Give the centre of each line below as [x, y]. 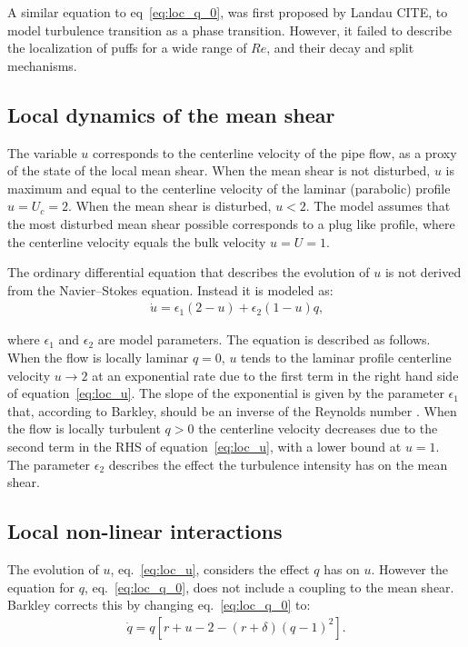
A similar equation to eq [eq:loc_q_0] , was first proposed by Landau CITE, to [228, 12]
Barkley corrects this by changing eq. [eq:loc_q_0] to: [159, 605]
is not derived [423, 272]
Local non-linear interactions [145, 531]
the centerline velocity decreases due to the [318, 428]
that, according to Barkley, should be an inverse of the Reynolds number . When [232, 410]
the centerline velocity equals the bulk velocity [137, 241]
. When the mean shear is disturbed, [169, 206]
